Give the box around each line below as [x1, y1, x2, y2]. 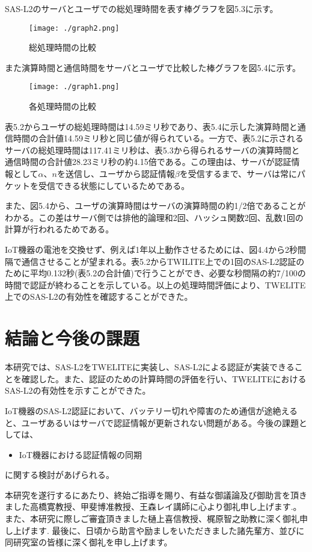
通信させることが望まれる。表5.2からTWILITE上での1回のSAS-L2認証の [21, 255, 305, 267]
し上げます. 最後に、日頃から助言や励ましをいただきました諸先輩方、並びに [5, 524, 305, 536]
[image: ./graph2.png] [29, 23, 120, 33]
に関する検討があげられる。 [5, 468, 114, 481]
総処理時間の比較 [29, 41, 96, 54]
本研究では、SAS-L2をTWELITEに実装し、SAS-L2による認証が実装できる [5, 361, 295, 373]
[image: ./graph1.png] [29, 82, 120, 91]
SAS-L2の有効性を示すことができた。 [5, 384, 151, 397]
